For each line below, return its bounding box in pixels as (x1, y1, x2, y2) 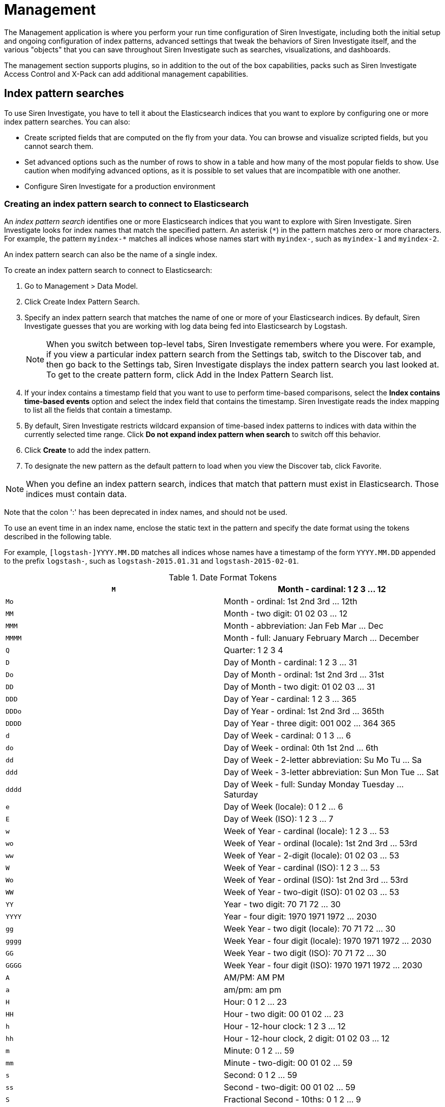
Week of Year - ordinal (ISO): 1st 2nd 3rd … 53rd (224, 875, 408, 885)
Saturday (224, 789, 258, 800)
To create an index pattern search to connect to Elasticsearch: (4, 266, 213, 275)
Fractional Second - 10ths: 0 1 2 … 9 (224, 1094, 361, 1105)
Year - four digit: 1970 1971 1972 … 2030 (224, 911, 377, 922)
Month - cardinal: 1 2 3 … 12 (278, 584, 386, 595)
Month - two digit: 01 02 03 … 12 (224, 608, 348, 619)
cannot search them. (24, 141, 94, 150)
